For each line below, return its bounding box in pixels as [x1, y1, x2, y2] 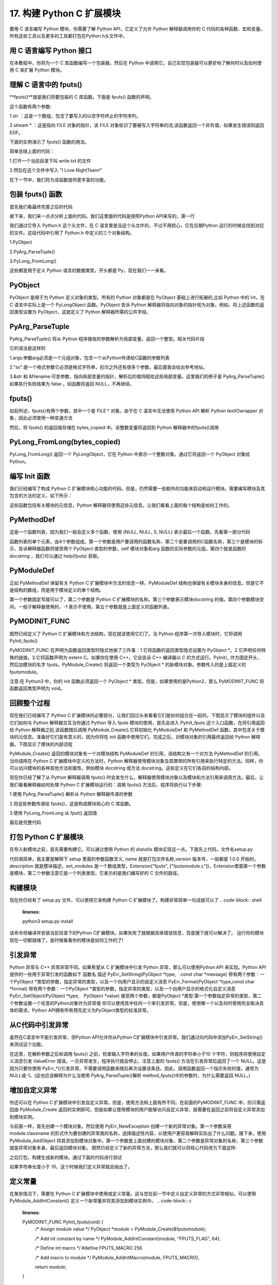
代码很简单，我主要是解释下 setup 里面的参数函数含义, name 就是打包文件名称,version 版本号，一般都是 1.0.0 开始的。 [9, 856, 259, 862]
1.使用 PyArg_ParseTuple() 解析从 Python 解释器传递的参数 [9, 791, 133, 797]
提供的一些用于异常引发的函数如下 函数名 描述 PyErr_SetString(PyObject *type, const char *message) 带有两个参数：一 [9, 971, 265, 978]
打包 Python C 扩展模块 [9, 833, 84, 841]
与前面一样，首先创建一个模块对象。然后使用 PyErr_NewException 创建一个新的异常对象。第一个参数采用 [9, 1123, 232, 1129]
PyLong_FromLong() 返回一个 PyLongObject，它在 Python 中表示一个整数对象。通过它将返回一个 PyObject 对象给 [9, 451, 250, 457]
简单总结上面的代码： [9, 148, 55, 154]
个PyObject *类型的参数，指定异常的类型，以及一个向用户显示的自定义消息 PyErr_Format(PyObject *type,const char [9, 978, 255, 984]
